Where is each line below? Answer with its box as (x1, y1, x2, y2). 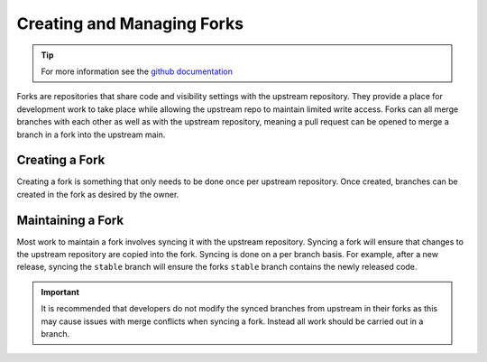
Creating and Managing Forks (16, 14, 243, 33)
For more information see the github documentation (41, 66, 234, 77)
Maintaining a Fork (16, 212, 124, 227)
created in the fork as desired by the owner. (16, 189, 179, 200)
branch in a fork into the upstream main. (16, 129, 166, 140)
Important (41, 286, 80, 297)
